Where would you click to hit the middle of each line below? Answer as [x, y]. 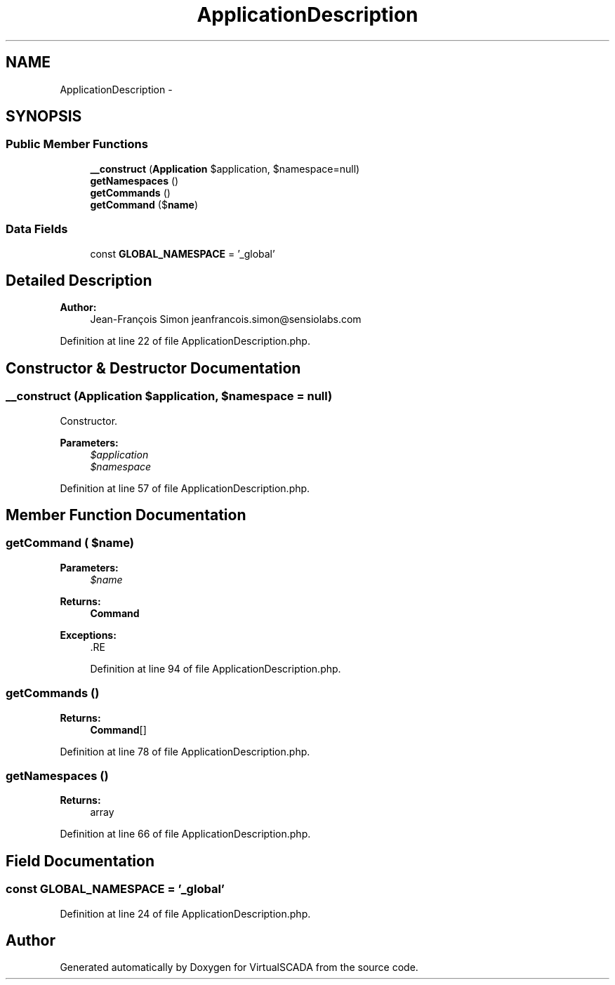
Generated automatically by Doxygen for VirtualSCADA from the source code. [239, 967]
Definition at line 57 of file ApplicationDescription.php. [185, 488]
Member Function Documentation [126, 515]
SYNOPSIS [44, 117]
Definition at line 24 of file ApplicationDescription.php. [185, 913]
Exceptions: [88, 635]
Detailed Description [79, 280]
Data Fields [37, 229]
